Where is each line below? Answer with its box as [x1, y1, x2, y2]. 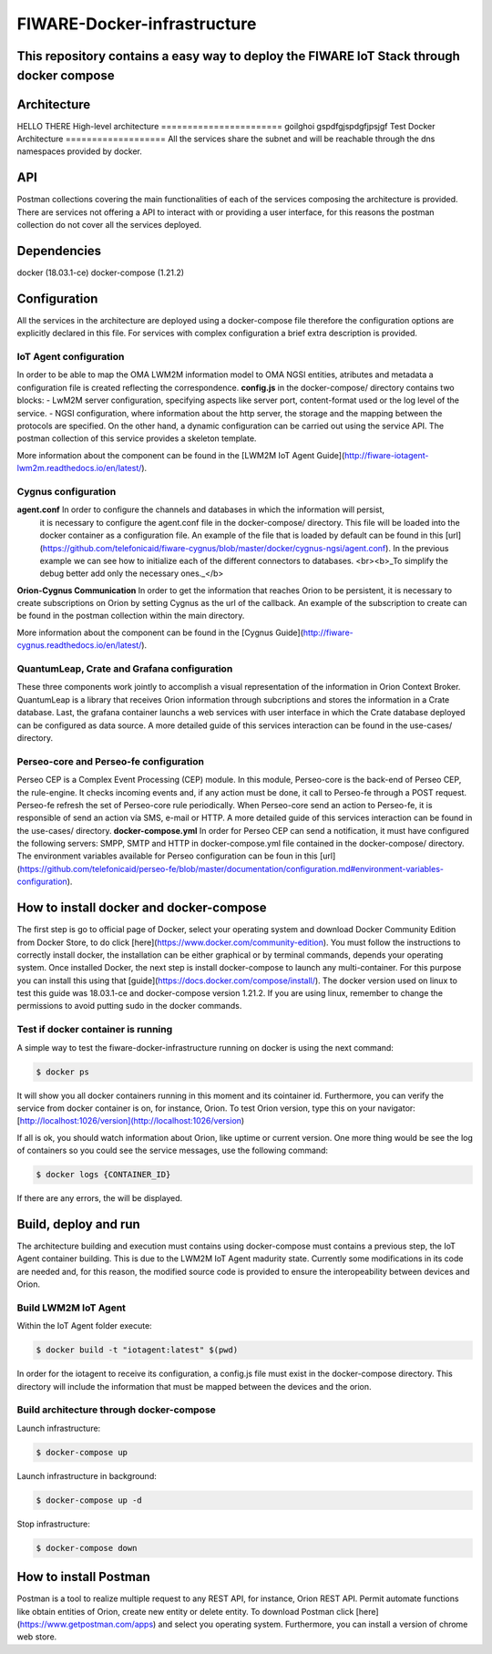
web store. [16, 1631, 57, 1642]
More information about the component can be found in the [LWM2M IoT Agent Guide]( [16, 449, 345, 460]
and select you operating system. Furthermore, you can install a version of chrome [158, 1618, 468, 1630]
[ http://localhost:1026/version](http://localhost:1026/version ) [16, 1115, 245, 1126]
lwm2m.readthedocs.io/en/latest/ [16, 463, 142, 474]
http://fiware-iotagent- [344, 449, 429, 460]
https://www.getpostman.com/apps [19, 1618, 154, 1630]
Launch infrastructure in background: [16, 1470, 157, 1481]
